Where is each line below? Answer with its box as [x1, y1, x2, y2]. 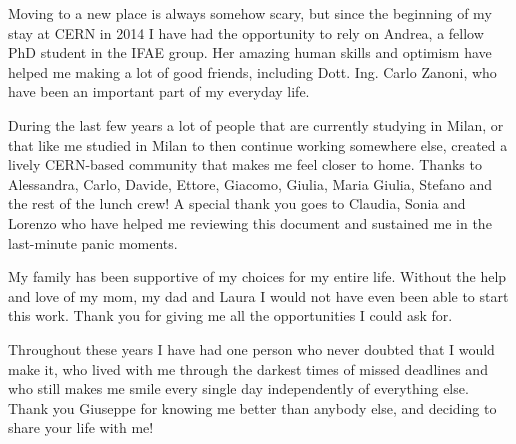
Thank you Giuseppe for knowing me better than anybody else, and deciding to [8, 397, 497, 418]
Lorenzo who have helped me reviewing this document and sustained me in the [8, 212, 492, 233]
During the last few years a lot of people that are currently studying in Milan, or [8, 114, 504, 135]
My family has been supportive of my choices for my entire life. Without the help [8, 266, 507, 287]
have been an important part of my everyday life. [8, 81, 310, 102]
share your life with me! [8, 417, 154, 438]
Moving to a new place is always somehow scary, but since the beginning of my [8, 3, 492, 23]
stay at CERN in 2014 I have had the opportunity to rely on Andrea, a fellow [8, 22, 484, 43]
